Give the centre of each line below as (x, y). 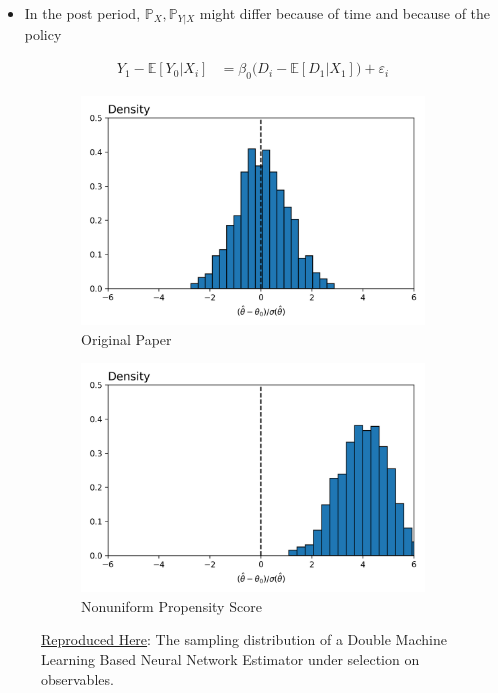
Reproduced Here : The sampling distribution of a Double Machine (244, 639)
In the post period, (82, 13)
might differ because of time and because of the (345, 13)
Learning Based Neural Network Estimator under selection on (230, 659)
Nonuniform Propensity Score (171, 605)
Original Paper (126, 338)
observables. (77, 678)
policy (43, 34)
